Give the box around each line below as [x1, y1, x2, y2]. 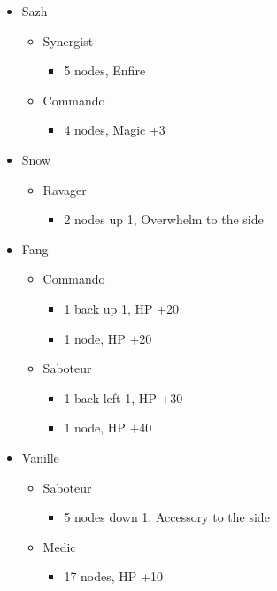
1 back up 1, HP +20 [64, 299, 180, 317]
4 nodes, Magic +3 [64, 121, 165, 139]
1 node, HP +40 [64, 418, 152, 437]
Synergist [42, 31, 94, 50]
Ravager [42, 180, 87, 198]
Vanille [21, 447, 59, 466]
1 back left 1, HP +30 [64, 388, 183, 407]
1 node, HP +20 [64, 329, 152, 347]
